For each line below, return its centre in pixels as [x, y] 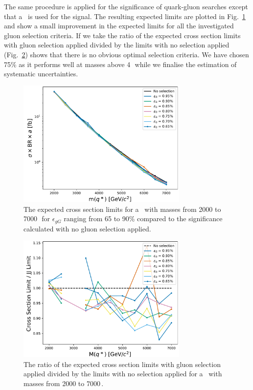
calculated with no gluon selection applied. [87, 228]
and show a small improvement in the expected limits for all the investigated [119, 26]
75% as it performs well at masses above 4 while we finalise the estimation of [120, 64]
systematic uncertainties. [41, 74]
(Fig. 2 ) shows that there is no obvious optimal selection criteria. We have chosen [126, 54]
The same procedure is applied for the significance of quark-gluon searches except [126, 6]
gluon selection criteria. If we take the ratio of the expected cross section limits [122, 35]
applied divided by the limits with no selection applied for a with [123, 374]
